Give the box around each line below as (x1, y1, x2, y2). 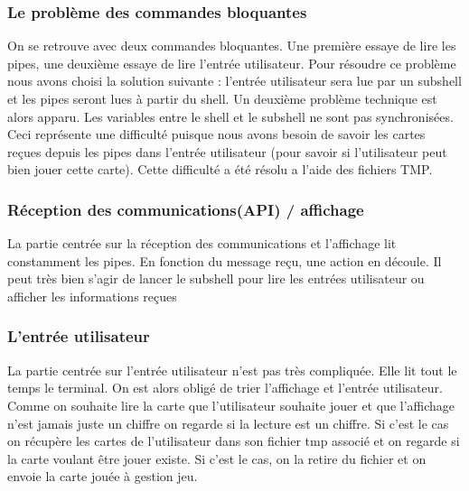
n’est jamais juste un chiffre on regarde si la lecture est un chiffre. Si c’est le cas (7, 413, 449, 432)
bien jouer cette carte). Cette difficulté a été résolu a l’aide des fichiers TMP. (7, 160, 433, 179)
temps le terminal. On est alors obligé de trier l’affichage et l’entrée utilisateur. (7, 378, 443, 397)
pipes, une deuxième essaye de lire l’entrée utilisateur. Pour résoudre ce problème (7, 53, 456, 72)
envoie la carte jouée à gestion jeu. (7, 467, 198, 486)
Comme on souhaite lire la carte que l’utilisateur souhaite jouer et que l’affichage (7, 395, 455, 414)
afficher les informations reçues (7, 286, 177, 305)
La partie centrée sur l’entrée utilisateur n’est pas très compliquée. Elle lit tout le (7, 360, 457, 379)
